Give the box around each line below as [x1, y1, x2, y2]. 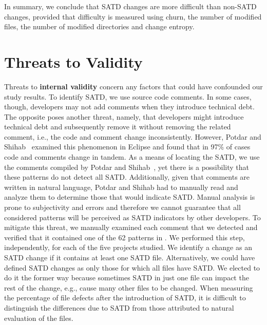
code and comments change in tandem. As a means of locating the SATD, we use [4, 151, 260, 162]
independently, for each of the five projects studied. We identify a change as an [4, 242, 252, 253]
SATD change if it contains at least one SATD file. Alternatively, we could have [4, 252, 255, 262]
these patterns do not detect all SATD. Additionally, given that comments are [4, 171, 250, 182]
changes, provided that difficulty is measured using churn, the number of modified [4, 11, 262, 22]
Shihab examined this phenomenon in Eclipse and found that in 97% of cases [4, 141, 251, 152]
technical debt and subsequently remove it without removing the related [4, 121, 231, 132]
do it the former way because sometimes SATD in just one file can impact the [4, 272, 249, 283]
